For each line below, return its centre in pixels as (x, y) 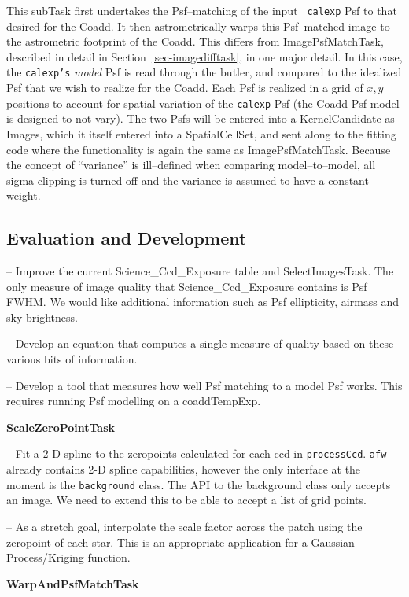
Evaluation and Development (127, 238)
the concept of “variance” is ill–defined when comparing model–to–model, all (191, 165)
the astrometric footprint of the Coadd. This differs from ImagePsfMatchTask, (195, 41)
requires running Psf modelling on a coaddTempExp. (134, 401)
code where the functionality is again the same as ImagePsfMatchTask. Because (199, 149)
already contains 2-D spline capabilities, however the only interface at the (184, 469)
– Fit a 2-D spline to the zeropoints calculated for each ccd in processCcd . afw (197, 453)
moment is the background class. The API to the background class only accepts (199, 484)
